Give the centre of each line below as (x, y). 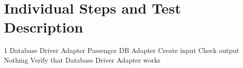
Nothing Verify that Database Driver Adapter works (82, 59)
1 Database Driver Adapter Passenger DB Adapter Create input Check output (121, 50)
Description (44, 27)
